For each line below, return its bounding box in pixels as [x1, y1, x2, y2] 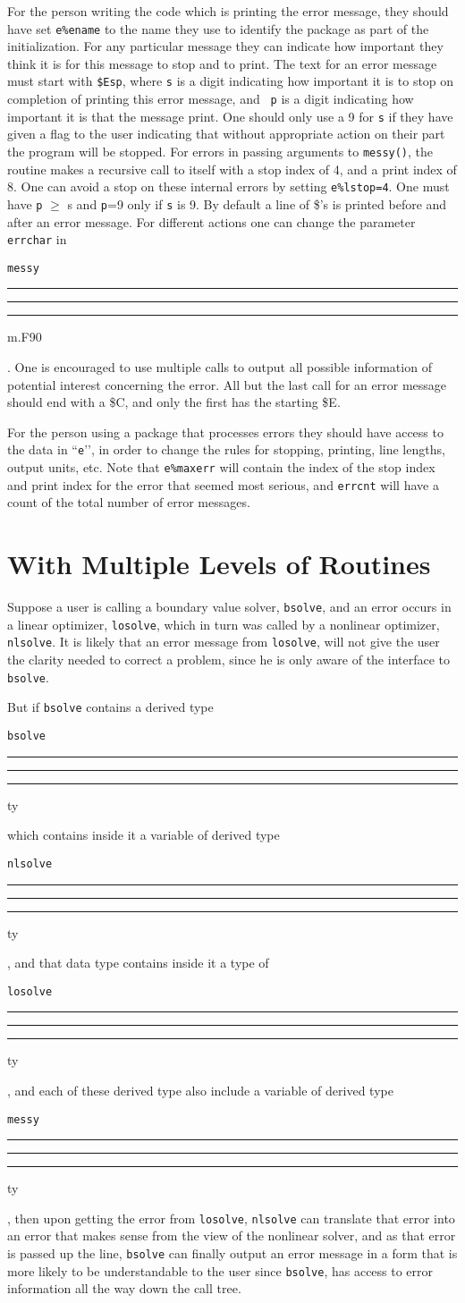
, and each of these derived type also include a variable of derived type [7, 1080, 393, 1099]
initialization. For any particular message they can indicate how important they [7, 37, 444, 55]
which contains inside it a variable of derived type [7, 825, 280, 844]
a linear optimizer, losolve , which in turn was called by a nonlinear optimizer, [7, 614, 440, 633]
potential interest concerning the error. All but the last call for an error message [7, 375, 447, 393]
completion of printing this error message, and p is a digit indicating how [7, 89, 414, 108]
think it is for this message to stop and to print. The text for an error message [7, 54, 437, 72]
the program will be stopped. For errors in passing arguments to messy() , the [7, 142, 434, 160]
